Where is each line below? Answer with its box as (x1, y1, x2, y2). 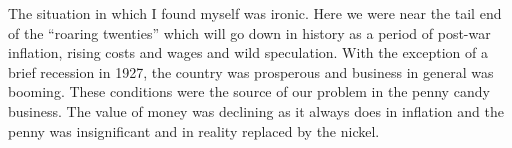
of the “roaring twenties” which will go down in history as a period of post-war (8, 22, 491, 43)
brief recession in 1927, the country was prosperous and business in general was (8, 61, 494, 82)
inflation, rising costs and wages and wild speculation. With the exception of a (8, 42, 488, 63)
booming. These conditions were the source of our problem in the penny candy (8, 81, 490, 102)
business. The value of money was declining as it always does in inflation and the (8, 100, 504, 121)
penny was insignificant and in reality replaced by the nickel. (8, 120, 380, 141)
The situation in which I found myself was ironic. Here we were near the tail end (8, 3, 502, 23)
